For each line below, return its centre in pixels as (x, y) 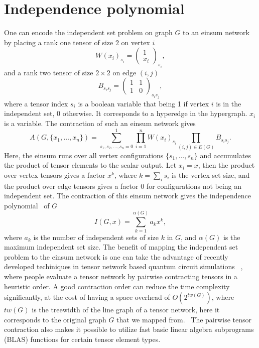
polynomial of (27, 205)
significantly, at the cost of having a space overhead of (87, 297)
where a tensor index (36, 103)
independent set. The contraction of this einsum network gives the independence (127, 196)
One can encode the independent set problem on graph (88, 32)
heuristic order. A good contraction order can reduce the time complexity (117, 286)
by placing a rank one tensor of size (59, 42)
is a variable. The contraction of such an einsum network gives (100, 123)
